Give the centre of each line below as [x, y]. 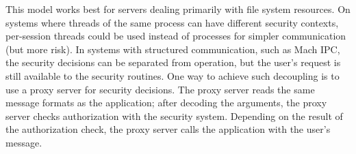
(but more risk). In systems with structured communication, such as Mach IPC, [173, 49]
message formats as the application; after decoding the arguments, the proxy [166, 103]
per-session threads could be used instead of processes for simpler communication [176, 36]
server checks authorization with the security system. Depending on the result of [174, 115]
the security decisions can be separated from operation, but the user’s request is [173, 62]
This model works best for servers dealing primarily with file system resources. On [178, 9]
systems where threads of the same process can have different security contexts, [172, 22]
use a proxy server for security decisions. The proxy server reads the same [160, 89]
